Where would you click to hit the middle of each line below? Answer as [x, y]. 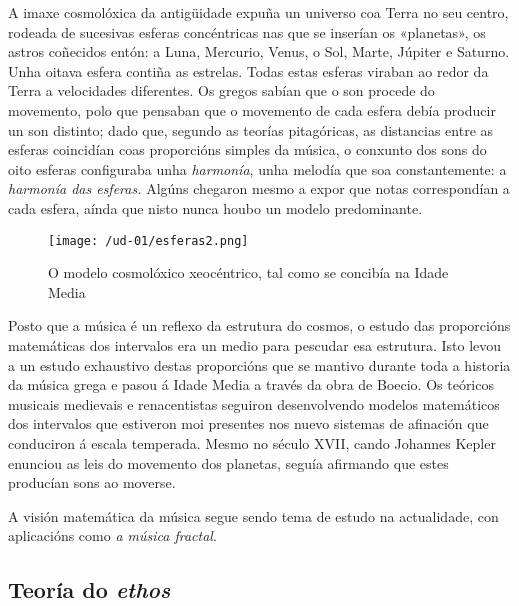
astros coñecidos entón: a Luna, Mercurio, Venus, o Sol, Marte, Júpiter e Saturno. [259, 51]
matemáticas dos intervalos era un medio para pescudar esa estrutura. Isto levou [255, 344]
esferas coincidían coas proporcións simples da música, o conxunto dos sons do [247, 149]
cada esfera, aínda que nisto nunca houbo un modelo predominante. [215, 207]
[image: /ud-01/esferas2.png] [148, 240]
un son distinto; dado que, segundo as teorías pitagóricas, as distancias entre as [251, 129]
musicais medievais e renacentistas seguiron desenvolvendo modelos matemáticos [254, 403]
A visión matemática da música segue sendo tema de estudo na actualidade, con [253, 515]
